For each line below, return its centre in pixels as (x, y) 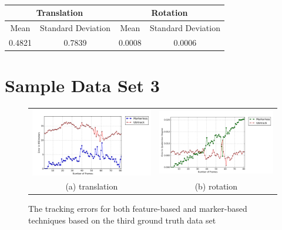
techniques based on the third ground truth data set (122, 220)
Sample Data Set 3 (82, 85)
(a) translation (92, 186)
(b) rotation (216, 186)
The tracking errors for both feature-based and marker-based (138, 209)
